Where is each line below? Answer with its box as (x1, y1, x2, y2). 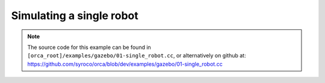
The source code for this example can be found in (27, 44, 152, 51)
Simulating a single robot (11, 9, 138, 22)
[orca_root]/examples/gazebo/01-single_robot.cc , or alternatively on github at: (27, 52, 246, 59)
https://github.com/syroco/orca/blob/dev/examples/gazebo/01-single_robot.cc (27, 60, 223, 67)
